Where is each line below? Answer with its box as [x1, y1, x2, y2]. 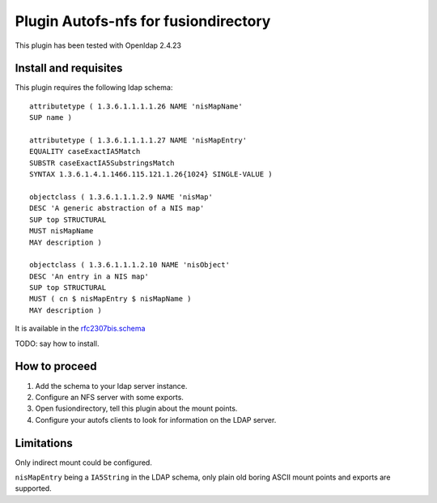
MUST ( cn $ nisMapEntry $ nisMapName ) [29, 294, 192, 304]
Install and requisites [15, 62, 123, 75]
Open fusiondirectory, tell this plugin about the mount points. [35, 403, 238, 413]
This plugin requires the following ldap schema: [15, 83, 173, 92]
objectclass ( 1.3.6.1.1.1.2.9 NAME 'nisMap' [29, 192, 214, 202]
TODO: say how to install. [15, 339, 100, 348]
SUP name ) [29, 113, 73, 122]
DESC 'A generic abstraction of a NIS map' [29, 203, 205, 213]
